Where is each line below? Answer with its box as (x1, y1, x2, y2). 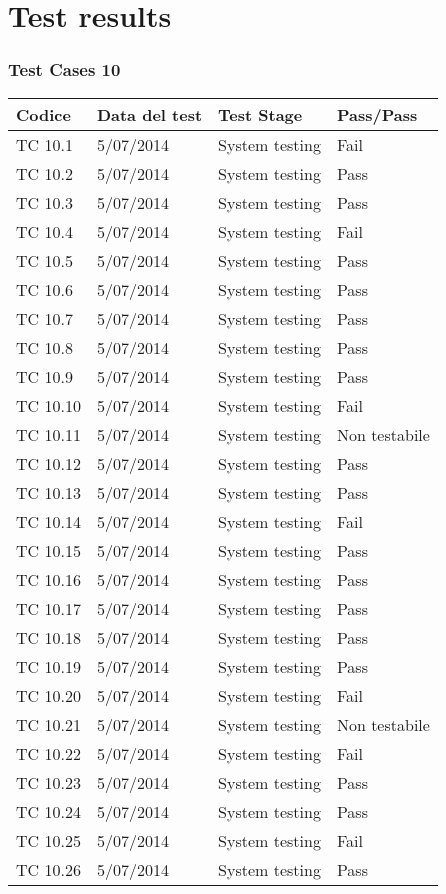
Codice (16, 102, 71, 126)
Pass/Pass (336, 102, 418, 126)
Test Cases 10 (8, 57, 121, 82)
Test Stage (218, 102, 303, 126)
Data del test (96, 102, 203, 126)
